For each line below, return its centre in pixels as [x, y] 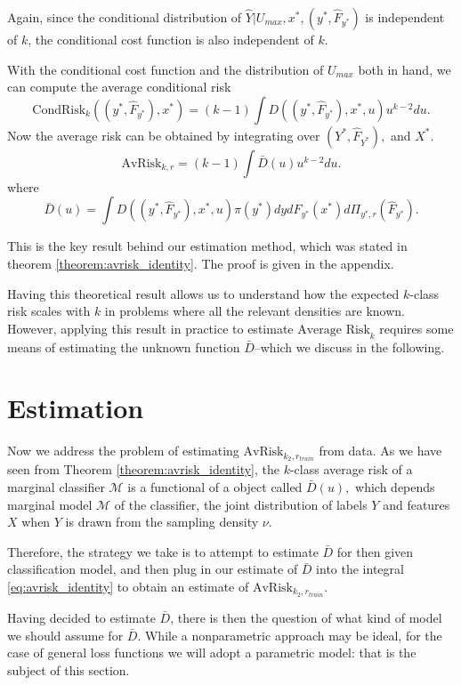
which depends [395, 486]
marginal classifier [56, 486]
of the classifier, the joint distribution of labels [241, 504]
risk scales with [49, 311]
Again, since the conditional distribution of [125, 17]
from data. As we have [380, 451]
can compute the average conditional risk [119, 87]
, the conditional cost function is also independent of [171, 39]
